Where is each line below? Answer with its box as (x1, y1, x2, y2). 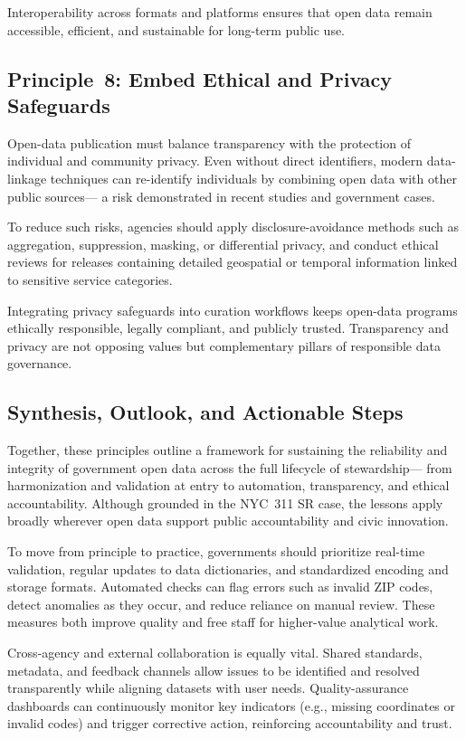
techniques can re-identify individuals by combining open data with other (50, 168, 457, 187)
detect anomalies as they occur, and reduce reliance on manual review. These (7, 594, 435, 613)
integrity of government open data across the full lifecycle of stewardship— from (7, 458, 452, 477)
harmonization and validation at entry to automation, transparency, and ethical (7, 476, 450, 495)
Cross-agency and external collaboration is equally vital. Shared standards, (7, 643, 423, 662)
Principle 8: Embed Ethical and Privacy (7, 64, 393, 92)
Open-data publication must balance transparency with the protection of (7, 133, 411, 152)
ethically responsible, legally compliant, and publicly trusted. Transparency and (7, 318, 449, 337)
